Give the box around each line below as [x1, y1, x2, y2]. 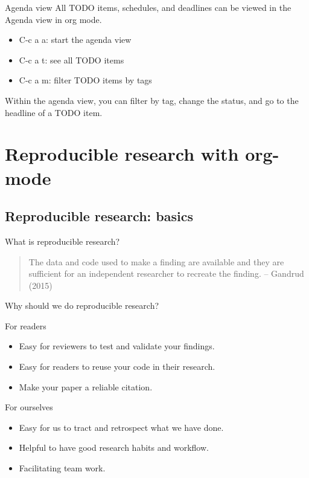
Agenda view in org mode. [5, 13, 102, 25]
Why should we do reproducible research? [5, 299, 159, 312]
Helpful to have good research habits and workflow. [19, 441, 209, 454]
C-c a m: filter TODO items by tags [19, 74, 152, 86]
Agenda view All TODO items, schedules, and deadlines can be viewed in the [5, 1, 291, 13]
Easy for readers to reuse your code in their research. [19, 360, 215, 373]
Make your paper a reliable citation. [19, 380, 153, 393]
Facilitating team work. [19, 462, 106, 474]
